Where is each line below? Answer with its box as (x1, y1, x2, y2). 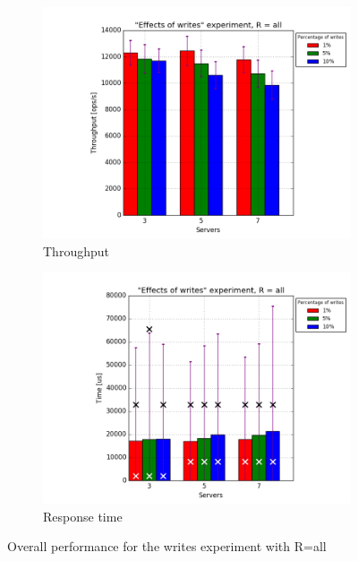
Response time (43, 506, 123, 525)
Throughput (43, 241, 109, 260)
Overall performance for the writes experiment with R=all (7, 537, 327, 556)
